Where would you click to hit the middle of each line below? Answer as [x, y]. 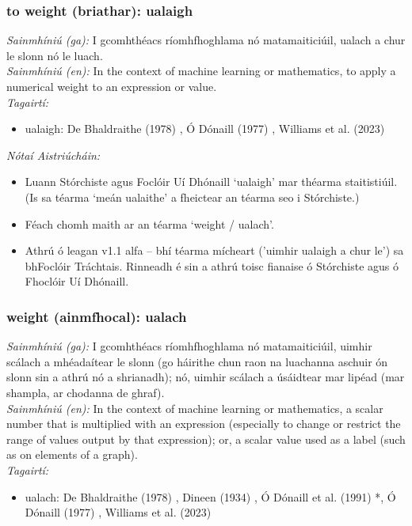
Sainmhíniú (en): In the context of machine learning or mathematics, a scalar [195, 408]
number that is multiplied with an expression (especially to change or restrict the [204, 424]
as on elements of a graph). [72, 454]
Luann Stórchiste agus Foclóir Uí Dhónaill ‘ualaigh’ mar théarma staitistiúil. [211, 182]
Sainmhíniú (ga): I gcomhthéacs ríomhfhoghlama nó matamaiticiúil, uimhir [189, 346]
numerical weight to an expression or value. [112, 86]
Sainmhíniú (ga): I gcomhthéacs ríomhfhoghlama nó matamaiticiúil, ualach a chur [206, 40]
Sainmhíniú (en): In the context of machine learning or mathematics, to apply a [201, 71]
